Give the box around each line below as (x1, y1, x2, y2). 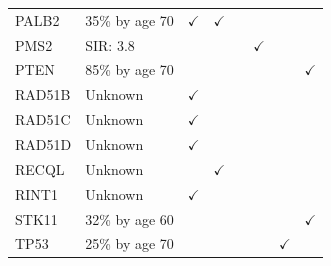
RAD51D (15, 133, 72, 154)
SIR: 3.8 (85, 34, 135, 55)
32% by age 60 (85, 208, 174, 229)
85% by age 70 (85, 59, 174, 80)
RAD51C (15, 109, 71, 130)
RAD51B (15, 84, 71, 105)
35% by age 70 (85, 9, 174, 30)
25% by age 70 (85, 233, 174, 254)
